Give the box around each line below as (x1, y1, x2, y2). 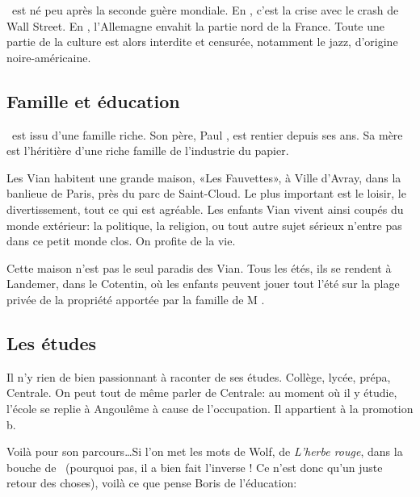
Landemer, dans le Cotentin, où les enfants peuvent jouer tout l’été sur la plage (6, 275, 400, 292)
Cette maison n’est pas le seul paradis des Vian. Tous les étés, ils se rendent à (6, 259, 392, 276)
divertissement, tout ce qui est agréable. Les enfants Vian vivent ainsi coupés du (6, 200, 404, 217)
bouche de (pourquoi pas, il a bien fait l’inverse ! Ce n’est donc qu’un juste (6, 458, 383, 475)
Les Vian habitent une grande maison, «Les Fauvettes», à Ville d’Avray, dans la (6, 169, 401, 186)
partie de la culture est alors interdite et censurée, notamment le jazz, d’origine (6, 33, 398, 50)
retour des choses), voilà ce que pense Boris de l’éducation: (6, 474, 297, 491)
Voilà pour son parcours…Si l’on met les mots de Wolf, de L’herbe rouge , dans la (6, 443, 403, 460)
